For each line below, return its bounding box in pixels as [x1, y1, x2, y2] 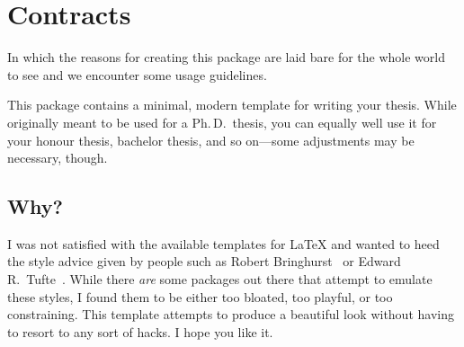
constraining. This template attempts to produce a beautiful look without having [7, 305, 454, 324]
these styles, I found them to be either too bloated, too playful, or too [7, 287, 393, 306]
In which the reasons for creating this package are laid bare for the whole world [7, 48, 445, 67]
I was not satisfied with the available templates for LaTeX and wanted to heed [7, 234, 440, 253]
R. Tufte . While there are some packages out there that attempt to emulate [7, 270, 433, 289]
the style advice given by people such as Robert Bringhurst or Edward [7, 252, 401, 271]
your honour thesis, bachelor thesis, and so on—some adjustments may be [7, 130, 415, 149]
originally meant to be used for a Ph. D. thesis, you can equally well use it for [7, 112, 437, 131]
